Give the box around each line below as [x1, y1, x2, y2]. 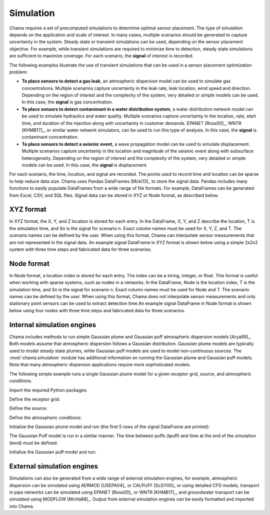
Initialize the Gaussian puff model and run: [9, 449, 96, 455]
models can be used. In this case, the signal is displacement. [21, 162, 147, 168]
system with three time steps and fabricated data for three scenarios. [9, 246, 152, 252]
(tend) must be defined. [9, 440, 58, 446]
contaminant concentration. [21, 134, 79, 140]
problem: [9, 69, 28, 75]
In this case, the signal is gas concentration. [21, 99, 113, 105]
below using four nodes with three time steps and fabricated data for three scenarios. [9, 307, 185, 313]
